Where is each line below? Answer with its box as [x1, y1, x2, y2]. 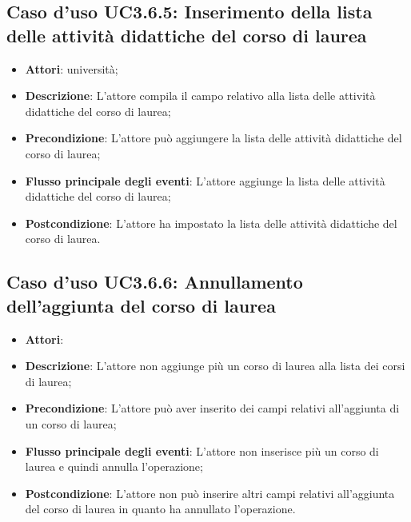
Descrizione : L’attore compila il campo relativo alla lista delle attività [25, 87, 376, 104]
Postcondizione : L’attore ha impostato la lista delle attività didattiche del [25, 214, 397, 231]
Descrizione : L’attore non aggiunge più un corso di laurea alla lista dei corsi [25, 357, 405, 374]
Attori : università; [25, 60, 118, 77]
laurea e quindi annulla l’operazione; [25, 458, 203, 475]
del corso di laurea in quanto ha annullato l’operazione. [25, 500, 296, 517]
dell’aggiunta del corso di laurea [6, 293, 276, 317]
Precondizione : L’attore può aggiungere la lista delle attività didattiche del [25, 130, 402, 146]
